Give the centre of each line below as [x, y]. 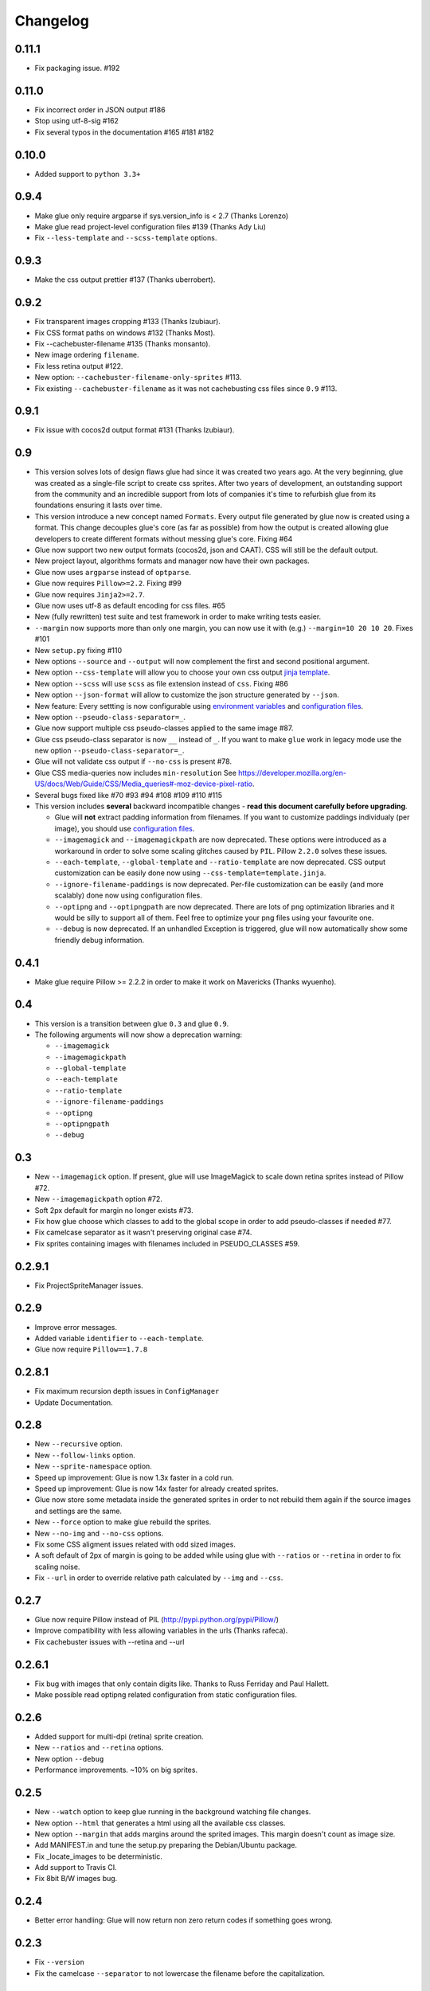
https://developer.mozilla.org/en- [292, 773]
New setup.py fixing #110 [78, 650]
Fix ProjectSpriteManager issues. [89, 1285]
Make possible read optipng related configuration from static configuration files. [166, 1695]
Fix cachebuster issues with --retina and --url [109, 1641]
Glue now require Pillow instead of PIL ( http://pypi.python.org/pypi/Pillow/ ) [156, 1620]
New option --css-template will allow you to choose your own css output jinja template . [182, 672]
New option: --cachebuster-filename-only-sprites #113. [138, 377]
